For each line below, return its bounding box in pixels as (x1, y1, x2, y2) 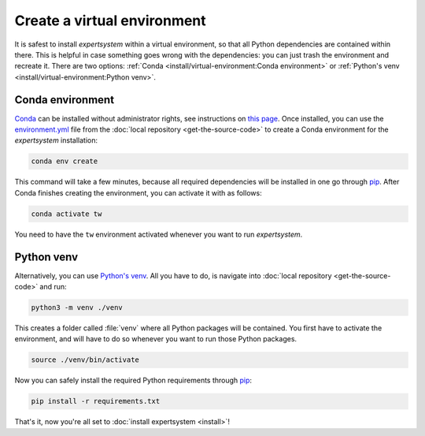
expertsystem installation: (14, 136, 98, 145)
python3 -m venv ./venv (31, 304, 124, 312)
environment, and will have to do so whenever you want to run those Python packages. (14, 334, 297, 344)
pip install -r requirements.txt (31, 397, 161, 406)
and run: (39, 282, 67, 292)
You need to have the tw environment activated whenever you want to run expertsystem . (14, 229, 303, 239)
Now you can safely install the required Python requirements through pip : (14, 375, 252, 386)
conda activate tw (31, 209, 102, 218)
